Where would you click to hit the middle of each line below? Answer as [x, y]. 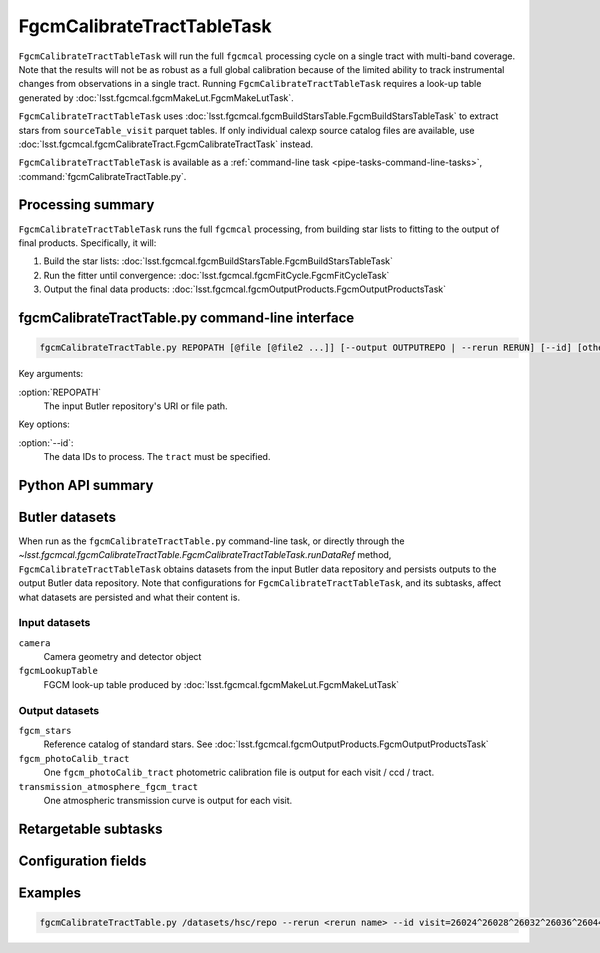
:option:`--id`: [46, 442]
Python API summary [86, 485]
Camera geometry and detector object [122, 657]
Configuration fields [82, 860]
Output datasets [59, 710]
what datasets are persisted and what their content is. [129, 597]
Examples [50, 892]
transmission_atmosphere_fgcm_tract [108, 786]
